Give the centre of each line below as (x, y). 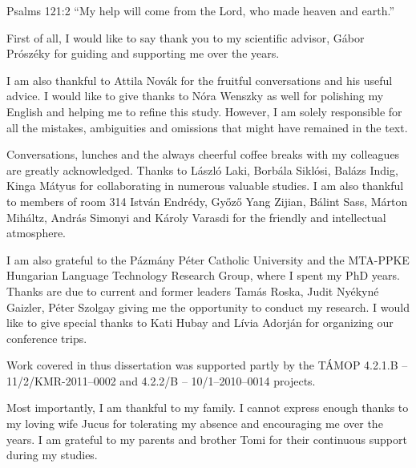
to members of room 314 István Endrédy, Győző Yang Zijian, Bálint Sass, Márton (207, 201)
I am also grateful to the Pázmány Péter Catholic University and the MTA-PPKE (208, 259)
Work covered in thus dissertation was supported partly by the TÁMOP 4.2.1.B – (207, 365)
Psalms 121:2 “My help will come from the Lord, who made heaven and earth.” (201, 10)
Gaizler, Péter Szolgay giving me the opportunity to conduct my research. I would (208, 307)
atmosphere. (36, 233)
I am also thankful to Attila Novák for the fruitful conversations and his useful (200, 80)
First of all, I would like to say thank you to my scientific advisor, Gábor (186, 37)
